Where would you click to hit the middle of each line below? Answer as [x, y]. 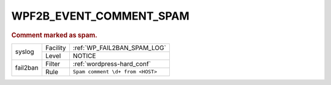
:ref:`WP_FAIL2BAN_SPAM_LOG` [120, 48]
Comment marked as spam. [54, 35]
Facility [56, 48]
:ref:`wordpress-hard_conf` [112, 64]
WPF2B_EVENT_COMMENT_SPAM [101, 16]
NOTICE [84, 56]
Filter [53, 64]
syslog [25, 52]
